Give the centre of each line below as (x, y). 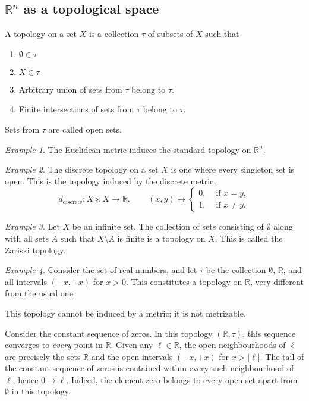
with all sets (27, 238)
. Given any (132, 345)
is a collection (114, 34)
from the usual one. (40, 293)
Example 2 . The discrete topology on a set (82, 169)
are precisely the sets (43, 356)
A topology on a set (41, 34)
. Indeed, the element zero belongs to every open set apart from (182, 379)
